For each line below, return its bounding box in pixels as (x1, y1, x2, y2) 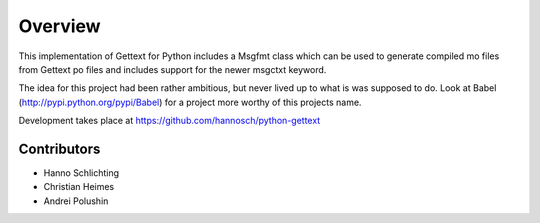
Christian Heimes (43, 181, 115, 193)
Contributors (18, 140, 101, 157)
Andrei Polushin (43, 195, 109, 207)
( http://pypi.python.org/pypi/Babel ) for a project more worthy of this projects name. (18, 96, 362, 108)
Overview (18, 15, 101, 37)
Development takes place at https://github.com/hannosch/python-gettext (18, 115, 321, 127)
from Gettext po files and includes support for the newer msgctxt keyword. (18, 63, 327, 75)
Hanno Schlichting (43, 167, 120, 179)
